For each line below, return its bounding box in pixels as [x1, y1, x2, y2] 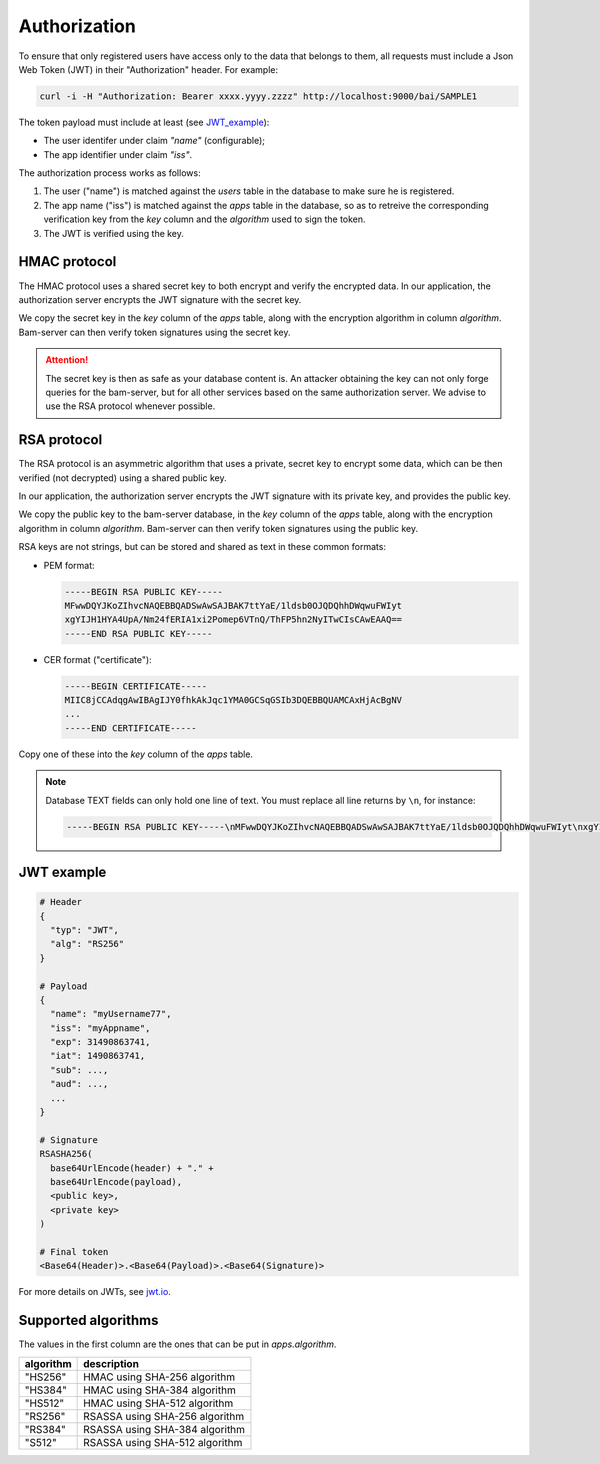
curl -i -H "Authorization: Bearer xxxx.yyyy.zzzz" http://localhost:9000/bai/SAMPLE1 [39, 90, 478, 102]
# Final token [39, 1246, 109, 1257]
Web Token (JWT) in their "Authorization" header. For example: [18, 63, 279, 75]
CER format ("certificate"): [43, 653, 152, 665]
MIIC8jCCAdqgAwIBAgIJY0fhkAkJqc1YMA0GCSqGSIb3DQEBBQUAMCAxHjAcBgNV [64, 695, 403, 706]
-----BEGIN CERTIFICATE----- [64, 680, 208, 692]
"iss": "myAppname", [50, 1022, 151, 1034]
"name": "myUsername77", [50, 1008, 172, 1020]
